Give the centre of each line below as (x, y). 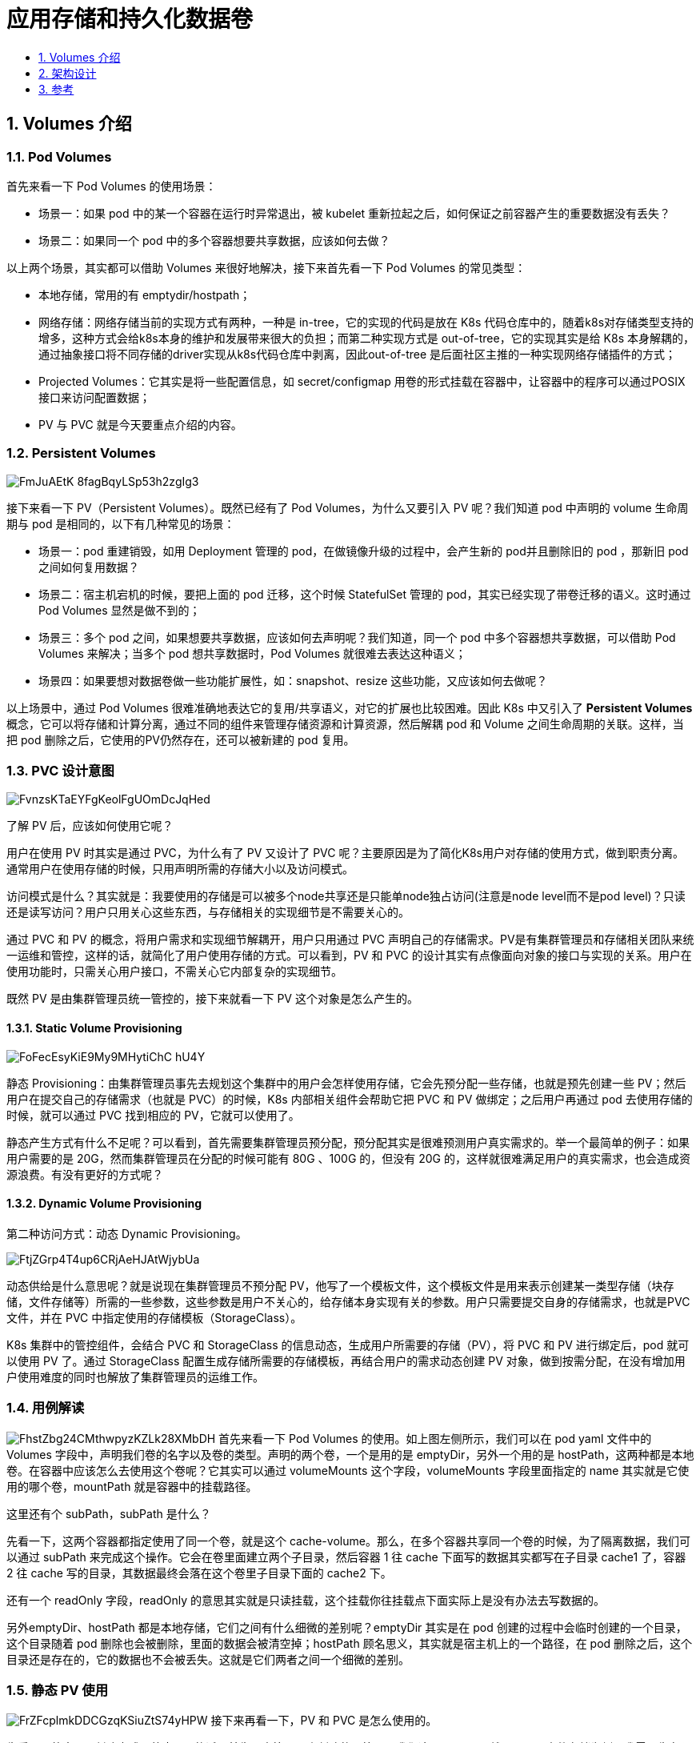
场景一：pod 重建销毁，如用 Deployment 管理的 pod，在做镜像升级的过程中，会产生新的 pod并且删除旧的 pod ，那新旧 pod (364, 551)
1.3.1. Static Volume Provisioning (94, 1028)
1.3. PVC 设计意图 (60, 771)
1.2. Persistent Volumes (81, 453)
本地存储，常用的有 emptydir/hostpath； (145, 295)
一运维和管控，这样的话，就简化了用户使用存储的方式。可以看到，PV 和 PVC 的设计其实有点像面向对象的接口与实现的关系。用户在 (349, 956)
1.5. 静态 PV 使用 (58, 1691)
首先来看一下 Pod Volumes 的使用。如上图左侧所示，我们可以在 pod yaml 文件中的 (435, 1438)
